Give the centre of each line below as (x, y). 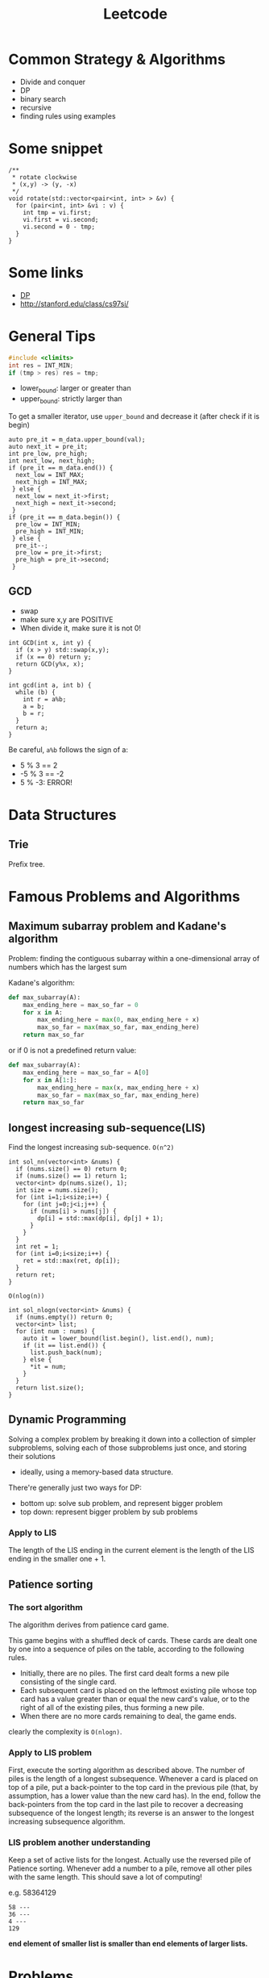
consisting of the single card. (68, 1681)
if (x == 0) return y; (54, 657)
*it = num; (48, 1367)
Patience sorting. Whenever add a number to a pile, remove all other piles (130, 1868)
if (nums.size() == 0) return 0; (72, 1169)
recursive (36, 107)
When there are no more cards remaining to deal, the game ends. (128, 1716)
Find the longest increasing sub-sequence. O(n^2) (91, 1148)
